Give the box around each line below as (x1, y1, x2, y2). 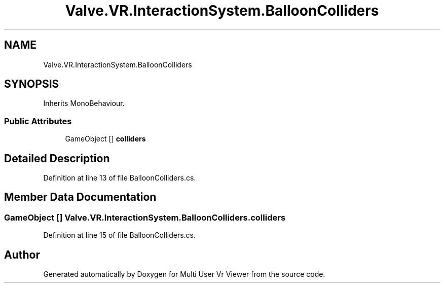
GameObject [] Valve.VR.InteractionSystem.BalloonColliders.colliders (4, 212, 286, 223)
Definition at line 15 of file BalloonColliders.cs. (43, 231, 196, 240)
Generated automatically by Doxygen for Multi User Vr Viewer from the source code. (43, 270, 325, 279)
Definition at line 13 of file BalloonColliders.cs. (43, 173, 196, 183)
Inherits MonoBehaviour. (43, 99, 125, 108)
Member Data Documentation (4, 191, 157, 204)
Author (4, 248, 40, 261)
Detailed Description (4, 152, 110, 165)
